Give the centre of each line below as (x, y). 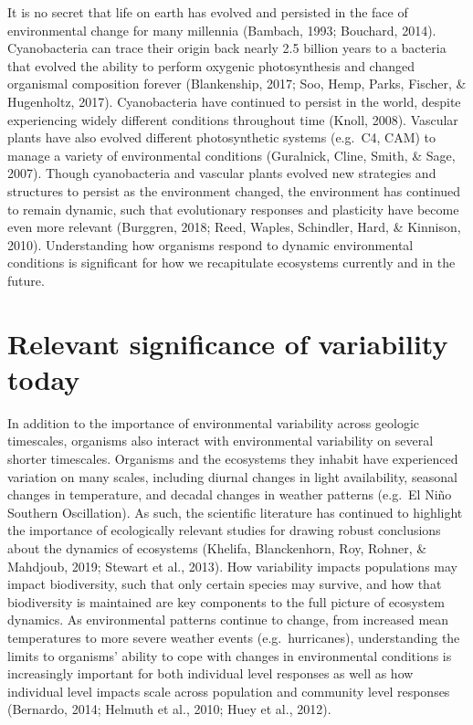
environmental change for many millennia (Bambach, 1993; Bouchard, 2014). (222, 30)
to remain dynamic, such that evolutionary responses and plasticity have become (233, 209)
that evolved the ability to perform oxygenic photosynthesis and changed (211, 65)
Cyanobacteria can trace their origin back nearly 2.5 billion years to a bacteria (227, 48)
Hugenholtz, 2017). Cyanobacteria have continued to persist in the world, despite (234, 101)
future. (26, 280)
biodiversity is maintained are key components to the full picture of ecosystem (226, 601)
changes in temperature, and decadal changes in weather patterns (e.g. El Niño (230, 494)
